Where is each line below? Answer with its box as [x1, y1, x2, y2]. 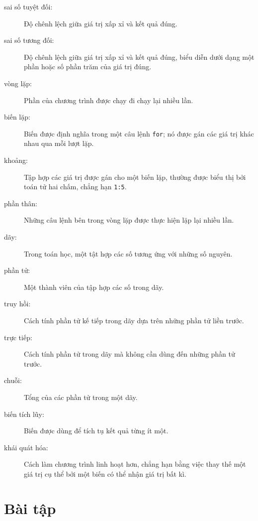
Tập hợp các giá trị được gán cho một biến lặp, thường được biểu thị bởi [24, 171, 246, 182]
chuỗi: [4, 375, 22, 386]
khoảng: [4, 155, 28, 165]
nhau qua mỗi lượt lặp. [24, 138, 94, 148]
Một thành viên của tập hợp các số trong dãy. [24, 281, 164, 292]
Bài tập [4, 498, 56, 518]
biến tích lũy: [4, 408, 44, 419]
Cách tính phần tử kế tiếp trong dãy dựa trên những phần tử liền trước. [24, 315, 244, 325]
